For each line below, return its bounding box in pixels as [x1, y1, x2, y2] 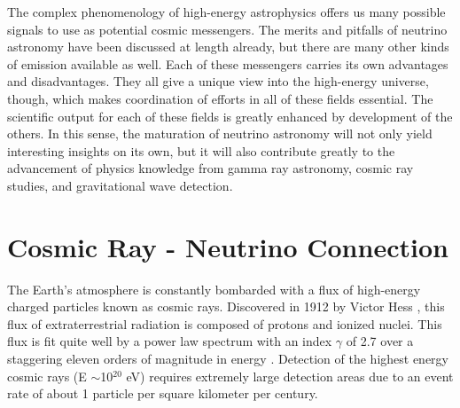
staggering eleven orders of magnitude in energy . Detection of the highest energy [7, 349, 448, 368]
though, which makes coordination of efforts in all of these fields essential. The [7, 89, 433, 107]
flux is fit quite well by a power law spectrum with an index [7, 332, 332, 350]
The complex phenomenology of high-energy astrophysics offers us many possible [7, 3, 446, 20]
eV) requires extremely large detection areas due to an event [126, 366, 454, 385]
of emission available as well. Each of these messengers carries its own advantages [7, 54, 448, 73]
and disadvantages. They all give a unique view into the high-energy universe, [7, 72, 429, 90]
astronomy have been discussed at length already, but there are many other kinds [7, 37, 449, 56]
